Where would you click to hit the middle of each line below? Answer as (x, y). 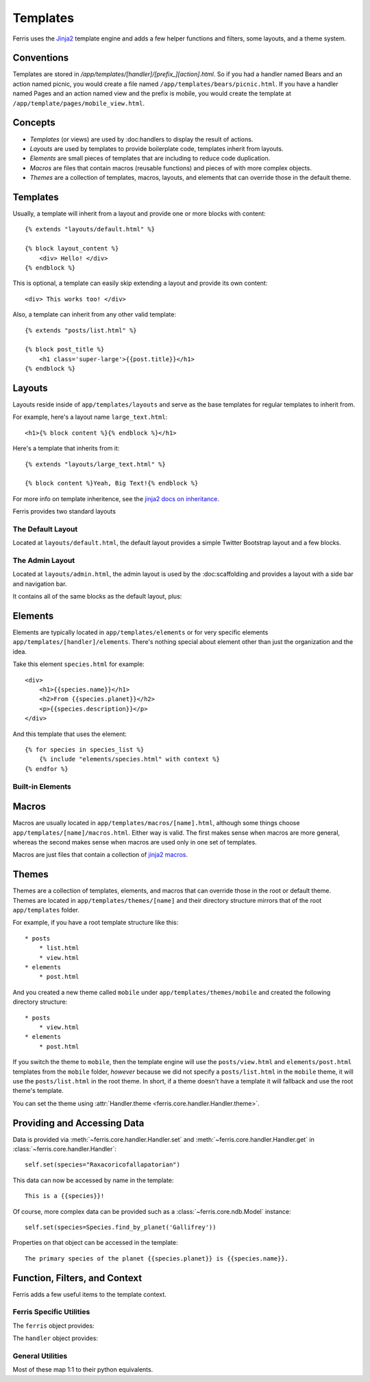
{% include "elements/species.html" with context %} (129, 759)
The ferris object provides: (54, 1326)
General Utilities (40, 1356)
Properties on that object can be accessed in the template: (95, 1243)
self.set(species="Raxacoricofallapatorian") (103, 1165)
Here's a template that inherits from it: (66, 448)
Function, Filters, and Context (77, 1278)
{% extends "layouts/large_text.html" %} (95, 464)
